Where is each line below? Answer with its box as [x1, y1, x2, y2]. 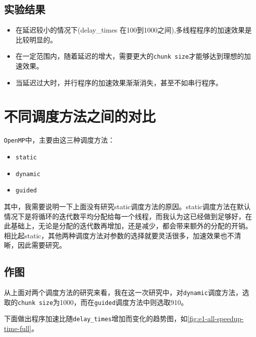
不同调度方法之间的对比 [4, 106, 156, 126]
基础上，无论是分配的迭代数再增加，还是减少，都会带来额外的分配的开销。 [10, 221, 252, 231]
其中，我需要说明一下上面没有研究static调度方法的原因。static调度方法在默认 [4, 201, 251, 211]
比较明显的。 [15, 34, 57, 44]
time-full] [4, 323, 32, 334]
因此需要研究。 [17, 240, 66, 250]
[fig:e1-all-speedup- [187, 313, 244, 324]
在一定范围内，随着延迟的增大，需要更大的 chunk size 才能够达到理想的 [15, 51, 244, 61]
